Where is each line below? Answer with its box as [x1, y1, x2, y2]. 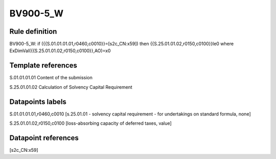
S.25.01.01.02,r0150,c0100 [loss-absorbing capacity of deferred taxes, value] [9, 120, 172, 126]
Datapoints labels [9, 97, 66, 106]
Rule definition [9, 27, 57, 36]
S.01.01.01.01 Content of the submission [9, 75, 93, 81]
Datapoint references [9, 133, 79, 142]
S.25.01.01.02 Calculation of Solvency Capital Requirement [9, 84, 132, 90]
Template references [9, 61, 78, 70]
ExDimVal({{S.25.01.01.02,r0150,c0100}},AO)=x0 [9, 48, 111, 54]
